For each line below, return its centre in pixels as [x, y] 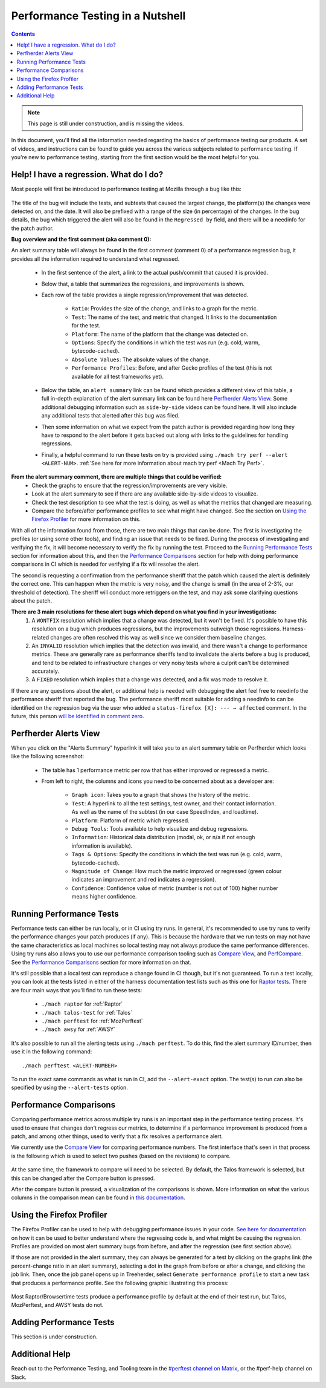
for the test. [86, 326]
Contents [23, 34]
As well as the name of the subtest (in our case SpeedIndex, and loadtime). [165, 812]
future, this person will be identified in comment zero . [78, 716]
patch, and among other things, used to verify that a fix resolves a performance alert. [117, 1136]
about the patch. [32, 601]
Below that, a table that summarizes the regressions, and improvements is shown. [143, 284]
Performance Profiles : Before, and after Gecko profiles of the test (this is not [172, 368]
